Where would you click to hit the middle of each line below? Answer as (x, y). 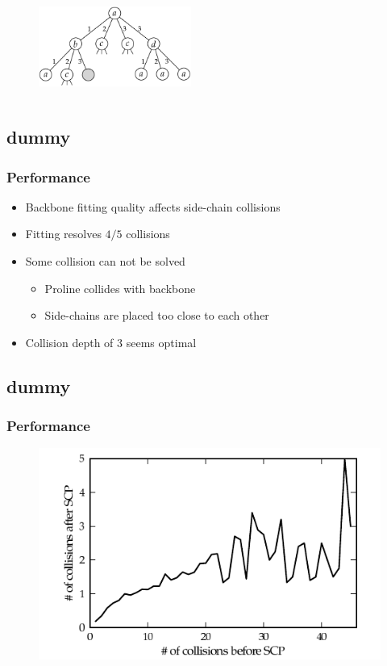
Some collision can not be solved (105, 261)
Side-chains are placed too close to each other (157, 315)
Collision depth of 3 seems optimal (111, 342)
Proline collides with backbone (120, 288)
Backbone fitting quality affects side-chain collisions (153, 206)
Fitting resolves (63, 234)
